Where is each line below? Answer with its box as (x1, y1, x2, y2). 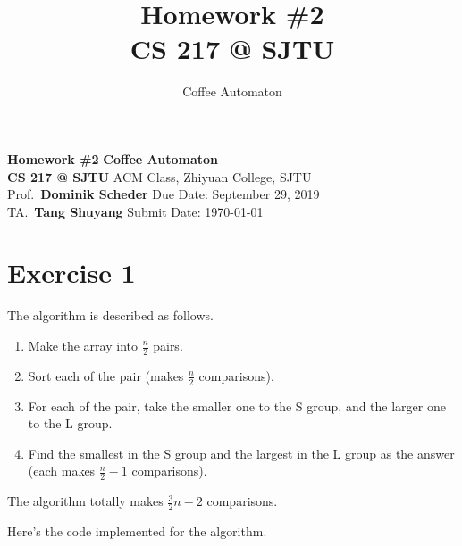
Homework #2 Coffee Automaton (7, 149, 218, 168)
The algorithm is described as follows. (7, 306, 214, 325)
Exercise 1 (7, 254, 136, 291)
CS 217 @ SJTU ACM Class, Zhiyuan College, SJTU (7, 167, 312, 186)
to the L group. (28, 414, 113, 433)
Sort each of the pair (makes (28, 366, 184, 385)
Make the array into (28, 336, 138, 354)
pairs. (153, 336, 183, 354)
